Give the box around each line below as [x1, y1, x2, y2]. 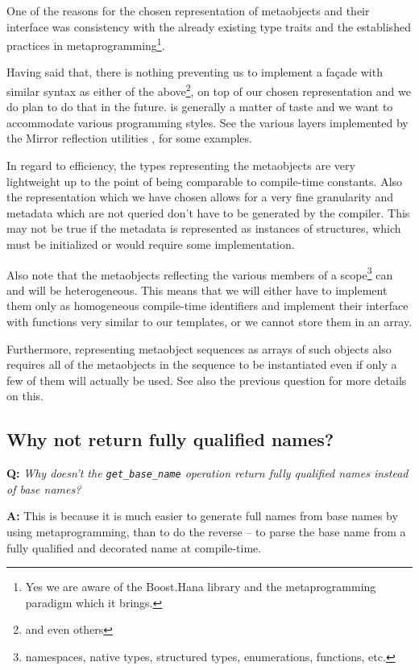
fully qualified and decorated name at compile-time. [6, 539, 262, 556]
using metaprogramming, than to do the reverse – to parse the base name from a [6, 523, 406, 540]
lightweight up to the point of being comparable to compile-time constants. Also [6, 172, 403, 189]
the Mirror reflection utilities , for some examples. [6, 130, 252, 147]
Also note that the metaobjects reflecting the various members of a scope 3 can [6, 263, 393, 283]
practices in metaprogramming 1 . [6, 35, 165, 53]
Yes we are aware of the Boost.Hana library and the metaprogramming [25, 578, 376, 595]
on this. [6, 387, 44, 404]
